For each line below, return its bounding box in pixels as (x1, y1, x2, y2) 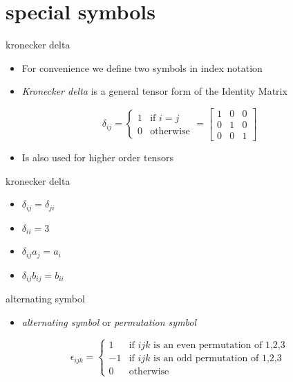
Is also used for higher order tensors (21, 150, 173, 164)
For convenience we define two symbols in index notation (21, 60, 263, 75)
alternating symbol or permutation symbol (21, 314, 197, 329)
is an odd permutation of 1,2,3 (153, 353, 282, 363)
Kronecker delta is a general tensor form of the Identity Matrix (21, 84, 287, 98)
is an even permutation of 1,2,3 (153, 340, 285, 350)
